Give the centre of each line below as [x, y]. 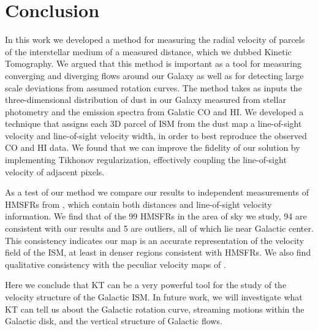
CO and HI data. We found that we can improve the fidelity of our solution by [153, 147]
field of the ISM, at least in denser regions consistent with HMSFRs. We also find [158, 252]
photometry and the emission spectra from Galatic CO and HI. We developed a [154, 111]
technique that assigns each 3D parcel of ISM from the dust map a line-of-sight [153, 124]
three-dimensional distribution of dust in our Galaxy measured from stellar [146, 100]
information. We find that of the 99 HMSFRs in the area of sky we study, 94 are [156, 216]
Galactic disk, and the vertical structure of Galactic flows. [114, 321]
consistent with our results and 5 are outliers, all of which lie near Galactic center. [159, 228]
